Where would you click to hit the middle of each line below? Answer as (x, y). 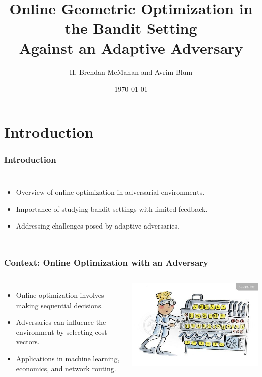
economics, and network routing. (66, 368)
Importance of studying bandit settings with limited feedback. (112, 209)
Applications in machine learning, (68, 359)
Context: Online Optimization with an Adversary (106, 262)
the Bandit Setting (131, 28)
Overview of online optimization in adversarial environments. (110, 192)
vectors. (28, 342)
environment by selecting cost (61, 331)
